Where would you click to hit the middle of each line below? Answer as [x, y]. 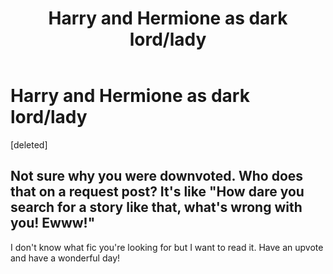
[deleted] [29, 144]
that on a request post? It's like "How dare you [157, 192]
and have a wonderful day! [65, 258]
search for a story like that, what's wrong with [156, 207]
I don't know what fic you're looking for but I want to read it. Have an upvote [167, 247]
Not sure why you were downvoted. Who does [157, 176]
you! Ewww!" [53, 223]
